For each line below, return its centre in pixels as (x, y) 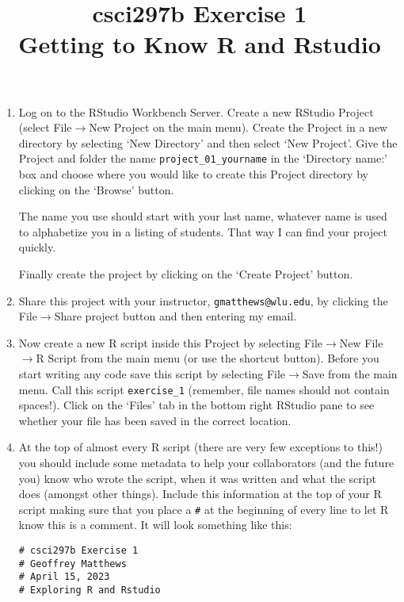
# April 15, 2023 (64, 577)
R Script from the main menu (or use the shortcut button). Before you (208, 358)
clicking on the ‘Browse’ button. (96, 189)
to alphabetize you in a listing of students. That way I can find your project (203, 231)
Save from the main (350, 374)
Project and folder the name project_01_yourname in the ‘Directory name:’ (203, 158)
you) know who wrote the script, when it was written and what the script (197, 478)
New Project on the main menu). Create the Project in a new (238, 127)
